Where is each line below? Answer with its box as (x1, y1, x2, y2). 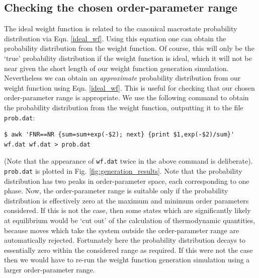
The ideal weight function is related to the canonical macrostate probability (4, 23, 237, 34)
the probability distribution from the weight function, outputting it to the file (4, 102, 243, 112)
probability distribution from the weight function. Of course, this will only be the (4, 43, 254, 53)
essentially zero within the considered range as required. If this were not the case (4, 244, 253, 255)
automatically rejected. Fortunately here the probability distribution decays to (4, 235, 246, 245)
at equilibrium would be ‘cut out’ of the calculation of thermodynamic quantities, (4, 215, 255, 226)
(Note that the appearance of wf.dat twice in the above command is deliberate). (4, 156, 253, 166)
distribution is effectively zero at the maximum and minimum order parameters (4, 195, 249, 205)
